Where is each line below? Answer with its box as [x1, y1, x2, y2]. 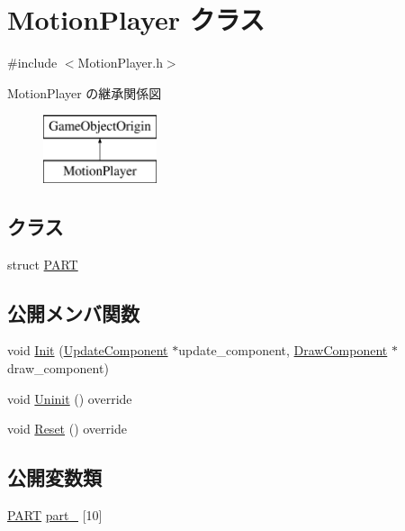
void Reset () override [7, 419, 127, 438]
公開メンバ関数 [7, 298, 139, 326]
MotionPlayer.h [77, 53, 163, 72]
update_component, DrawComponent [178, 341, 388, 360]
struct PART [7, 254, 78, 273]
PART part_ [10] [7, 506, 103, 525]
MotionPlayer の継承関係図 [7, 83, 162, 102]
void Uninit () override [7, 389, 132, 407]
